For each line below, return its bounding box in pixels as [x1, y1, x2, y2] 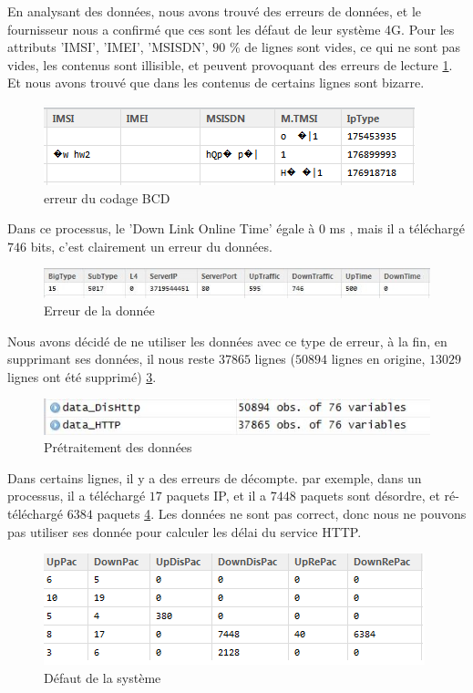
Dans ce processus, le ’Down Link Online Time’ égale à [7, 219, 315, 238]
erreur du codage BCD [44, 188, 170, 207]
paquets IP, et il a [166, 486, 267, 505]
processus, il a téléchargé [7, 486, 146, 505]
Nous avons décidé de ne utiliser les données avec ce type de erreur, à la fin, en [7, 331, 447, 350]
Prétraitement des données [44, 438, 192, 457]
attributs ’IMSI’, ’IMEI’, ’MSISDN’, [7, 37, 209, 57]
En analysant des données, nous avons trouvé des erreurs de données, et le [7, 2, 421, 20]
